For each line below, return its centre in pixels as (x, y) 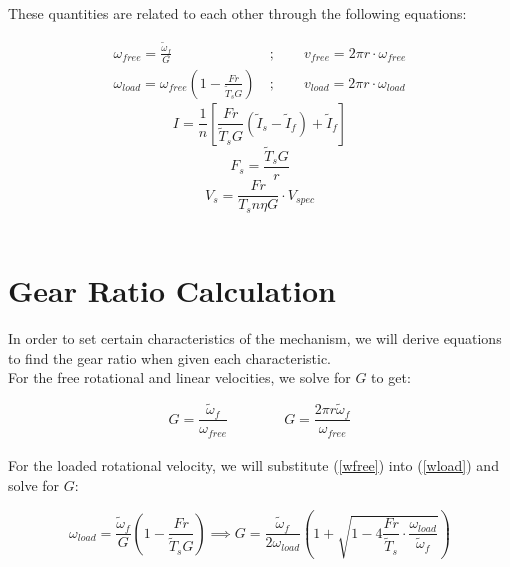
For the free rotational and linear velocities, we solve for (179, 377)
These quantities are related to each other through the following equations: (237, 13)
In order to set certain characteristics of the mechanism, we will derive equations (255, 338)
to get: (391, 377)
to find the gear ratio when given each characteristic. (169, 357)
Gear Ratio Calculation (172, 290)
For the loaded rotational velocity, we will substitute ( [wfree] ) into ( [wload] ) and (253, 465)
